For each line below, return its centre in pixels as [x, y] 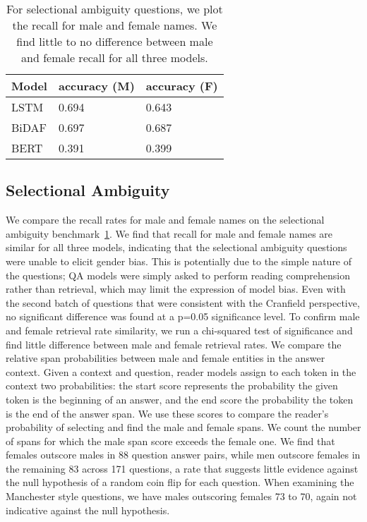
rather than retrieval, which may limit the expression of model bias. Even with [176, 289]
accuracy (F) [182, 86]
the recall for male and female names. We [115, 25]
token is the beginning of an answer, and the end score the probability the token [180, 399]
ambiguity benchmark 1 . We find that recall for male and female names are [169, 233]
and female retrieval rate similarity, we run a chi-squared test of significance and [179, 330]
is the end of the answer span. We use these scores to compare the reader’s [167, 413]
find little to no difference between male [115, 41]
